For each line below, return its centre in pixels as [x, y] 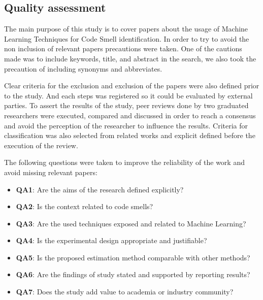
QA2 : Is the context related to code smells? [85, 206]
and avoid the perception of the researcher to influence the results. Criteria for [126, 125]
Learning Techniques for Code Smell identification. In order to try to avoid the [127, 38]
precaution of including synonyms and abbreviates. [83, 68]
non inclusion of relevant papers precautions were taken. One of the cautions [123, 48]
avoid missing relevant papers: [51, 172]
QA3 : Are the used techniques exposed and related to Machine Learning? [131, 223]
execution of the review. [41, 145]
